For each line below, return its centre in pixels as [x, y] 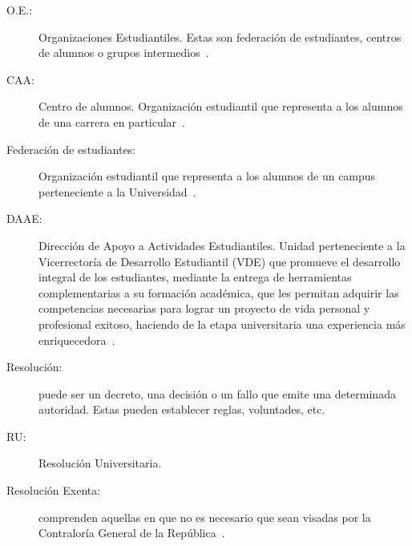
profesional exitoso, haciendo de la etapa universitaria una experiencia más [222, 324]
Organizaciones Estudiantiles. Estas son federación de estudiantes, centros [220, 36]
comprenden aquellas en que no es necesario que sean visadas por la [205, 517]
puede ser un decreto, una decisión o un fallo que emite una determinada [217, 393]
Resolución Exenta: [54, 490]
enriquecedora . [77, 340]
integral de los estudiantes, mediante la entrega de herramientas [195, 277]
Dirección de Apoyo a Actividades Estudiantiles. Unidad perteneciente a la [222, 245]
